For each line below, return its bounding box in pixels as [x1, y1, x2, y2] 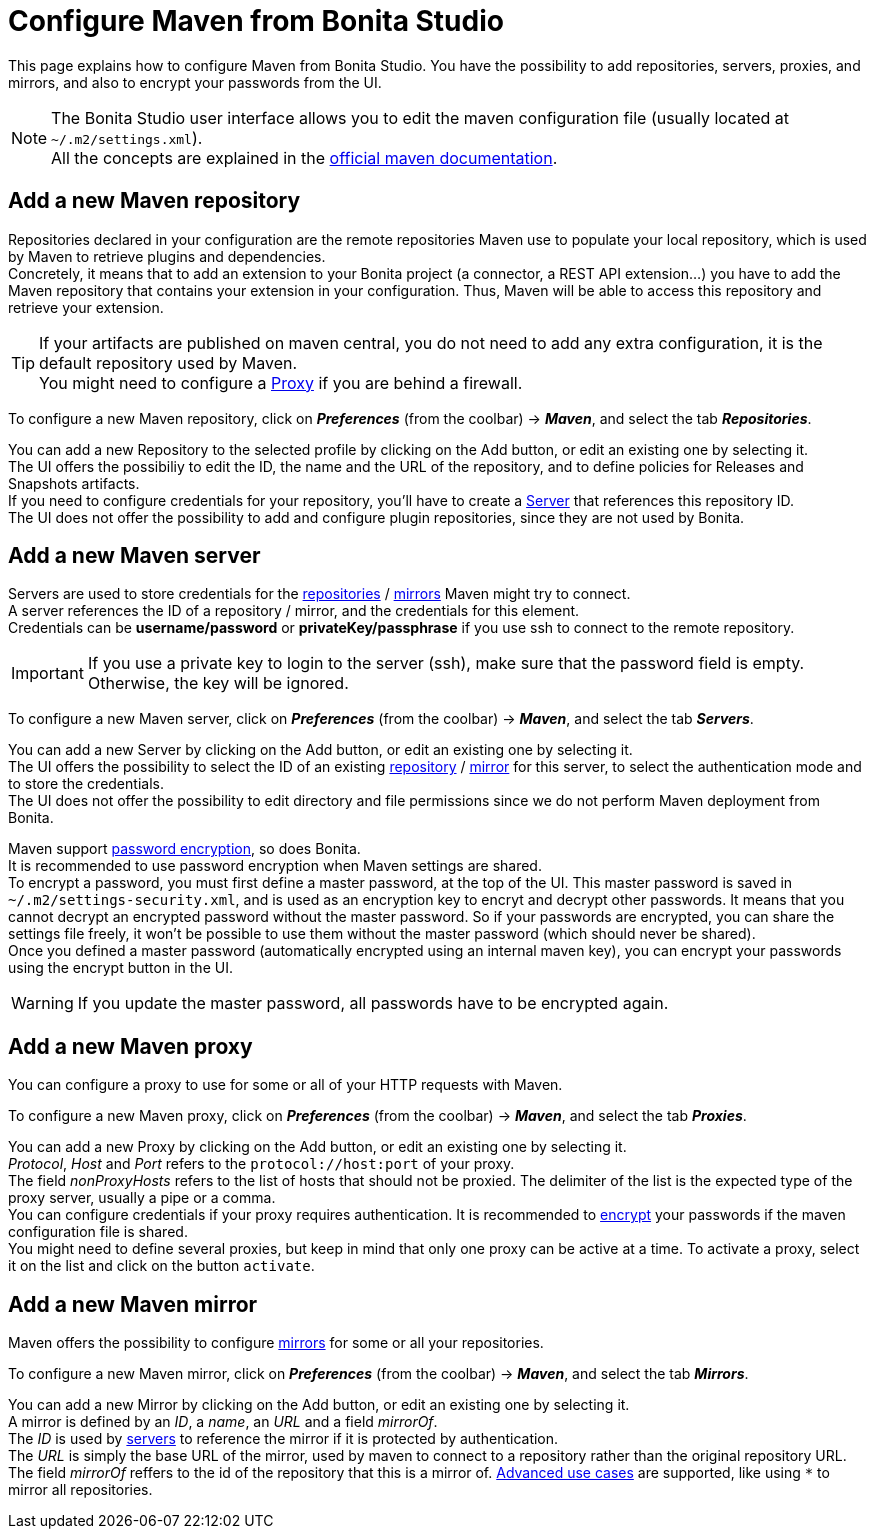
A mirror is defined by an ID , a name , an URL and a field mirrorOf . [8, 1413, 438, 1431]
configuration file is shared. [8, 1223, 188, 1241]
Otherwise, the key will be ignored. [87, 673, 349, 694]
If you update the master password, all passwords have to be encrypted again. [77, 993, 669, 1014]
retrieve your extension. [8, 298, 164, 316]
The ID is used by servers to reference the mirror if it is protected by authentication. [8, 1430, 559, 1448]
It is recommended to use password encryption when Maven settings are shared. [8, 857, 542, 875]
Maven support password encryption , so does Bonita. [8, 840, 361, 858]
